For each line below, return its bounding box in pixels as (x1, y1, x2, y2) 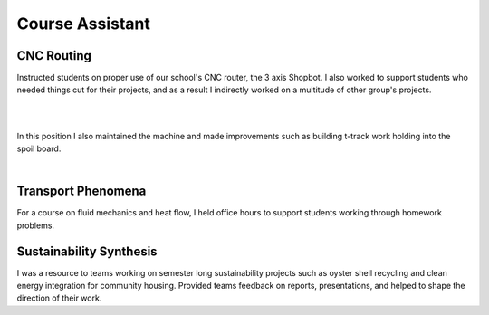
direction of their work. (16, 292, 102, 303)
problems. (16, 220, 54, 231)
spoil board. (16, 143, 62, 154)
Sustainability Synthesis (16, 243, 158, 259)
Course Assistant (16, 14, 151, 33)
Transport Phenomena (16, 184, 147, 199)
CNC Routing (16, 48, 92, 63)
